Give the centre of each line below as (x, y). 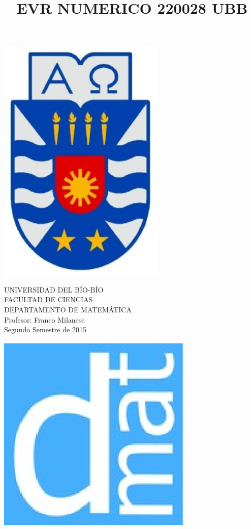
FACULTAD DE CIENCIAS (49, 299)
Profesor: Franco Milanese (44, 319)
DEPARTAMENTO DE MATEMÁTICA (68, 309)
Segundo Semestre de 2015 (45, 329)
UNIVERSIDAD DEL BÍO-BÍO (54, 289)
